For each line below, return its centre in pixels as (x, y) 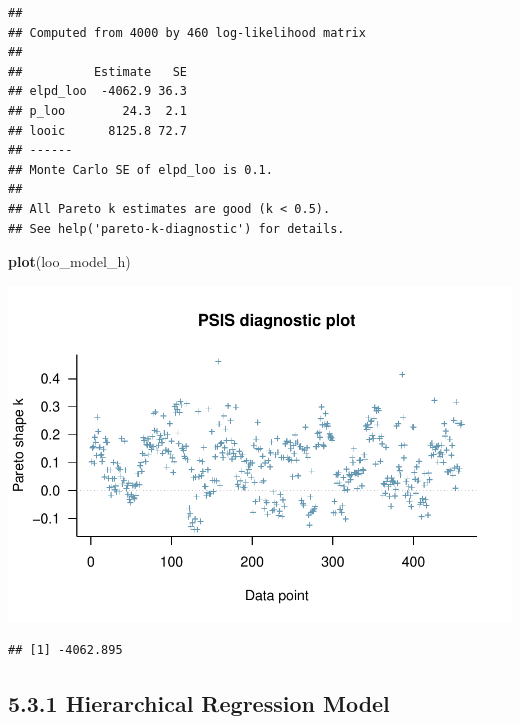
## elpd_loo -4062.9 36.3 (97, 91)
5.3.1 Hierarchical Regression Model (199, 703)
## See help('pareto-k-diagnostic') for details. (176, 228)
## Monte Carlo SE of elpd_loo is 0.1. (140, 169)
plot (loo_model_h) (69, 261)
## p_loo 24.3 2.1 (97, 110)
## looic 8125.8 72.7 (97, 130)
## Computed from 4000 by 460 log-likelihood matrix (187, 32)
